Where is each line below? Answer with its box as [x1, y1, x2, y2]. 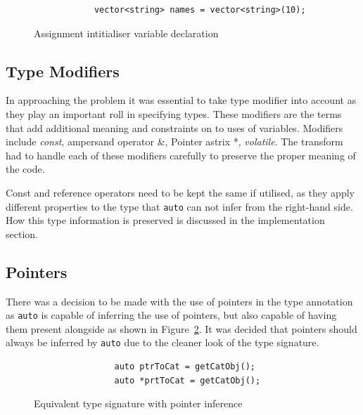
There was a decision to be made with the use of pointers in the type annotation [6, 294, 353, 308]
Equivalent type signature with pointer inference [34, 396, 243, 411]
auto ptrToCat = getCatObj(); [114, 362, 255, 372]
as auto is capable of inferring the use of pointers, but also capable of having [6, 308, 337, 322]
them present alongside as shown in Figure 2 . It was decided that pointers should [6, 321, 357, 336]
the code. [6, 162, 45, 176]
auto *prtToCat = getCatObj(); [114, 375, 261, 386]
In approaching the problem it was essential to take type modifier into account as [6, 93, 357, 107]
